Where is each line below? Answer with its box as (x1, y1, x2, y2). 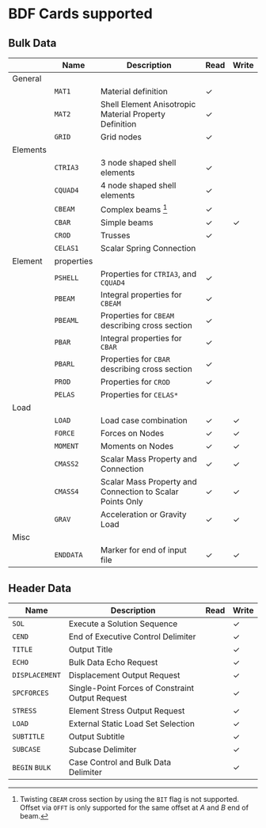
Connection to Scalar (100, 486, 180, 497)
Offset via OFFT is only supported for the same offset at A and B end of (19, 803, 249, 812)
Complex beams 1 (100, 203, 168, 215)
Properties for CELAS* (100, 389, 179, 401)
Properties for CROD (100, 377, 170, 388)
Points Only (100, 496, 144, 507)
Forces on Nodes (100, 428, 165, 439)
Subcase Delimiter (68, 744, 137, 755)
